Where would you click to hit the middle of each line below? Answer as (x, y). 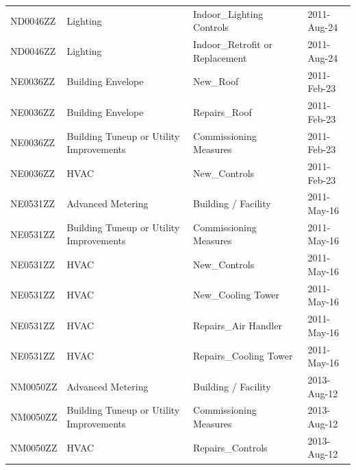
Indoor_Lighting (228, 13)
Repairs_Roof (222, 111)
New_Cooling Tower (237, 295)
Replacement (220, 57)
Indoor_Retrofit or (233, 44)
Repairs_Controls (230, 447)
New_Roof (216, 81)
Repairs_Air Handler (238, 325)
